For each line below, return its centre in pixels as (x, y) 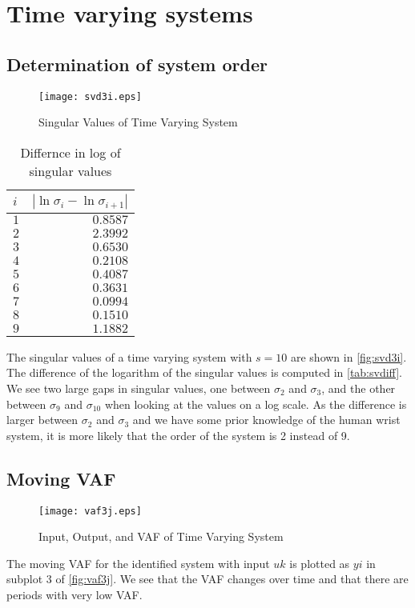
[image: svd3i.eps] (90, 96)
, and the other (359, 388)
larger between (42, 420)
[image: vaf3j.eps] (90, 511)
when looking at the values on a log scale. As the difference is (256, 404)
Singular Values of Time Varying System (138, 122)
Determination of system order (137, 64)
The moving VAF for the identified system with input (138, 563)
